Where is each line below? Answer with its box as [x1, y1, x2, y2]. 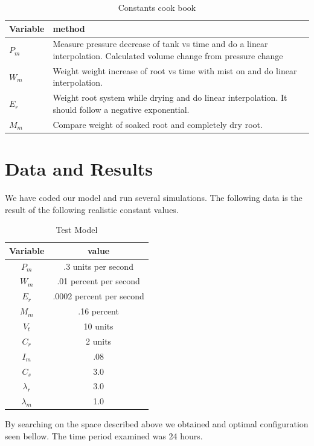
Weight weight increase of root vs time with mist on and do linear [53, 64, 297, 77]
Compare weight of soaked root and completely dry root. [53, 118, 263, 130]
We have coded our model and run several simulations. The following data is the [5, 191, 303, 203]
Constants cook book [118, 1, 196, 13]
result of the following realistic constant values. [5, 203, 179, 215]
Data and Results [5, 156, 153, 181]
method [53, 22, 85, 34]
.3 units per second [63, 260, 133, 272]
